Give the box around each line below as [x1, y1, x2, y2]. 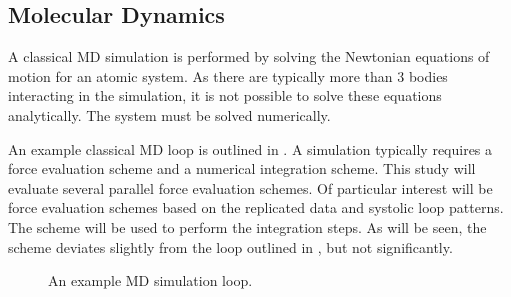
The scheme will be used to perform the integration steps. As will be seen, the [8, 216, 487, 237]
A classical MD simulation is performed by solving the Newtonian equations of [8, 46, 490, 67]
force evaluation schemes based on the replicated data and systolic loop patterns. [8, 197, 504, 218]
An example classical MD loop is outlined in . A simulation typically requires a [8, 138, 493, 159]
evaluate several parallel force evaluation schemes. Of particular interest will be [8, 177, 493, 198]
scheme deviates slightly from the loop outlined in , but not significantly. [8, 236, 453, 257]
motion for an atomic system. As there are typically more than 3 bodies [8, 65, 448, 86]
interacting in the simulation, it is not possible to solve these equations [8, 85, 442, 106]
